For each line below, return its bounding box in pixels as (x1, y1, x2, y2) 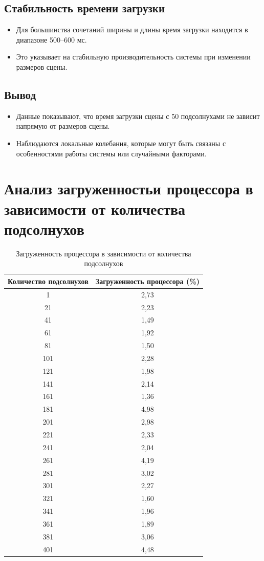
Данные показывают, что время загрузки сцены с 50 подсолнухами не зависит (16, 110, 260, 121)
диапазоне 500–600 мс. (16, 34, 87, 45)
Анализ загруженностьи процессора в (4, 178, 253, 199)
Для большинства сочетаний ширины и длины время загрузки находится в (16, 24, 248, 35)
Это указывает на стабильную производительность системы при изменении (16, 51, 251, 62)
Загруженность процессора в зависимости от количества (16, 248, 191, 258)
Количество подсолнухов (8, 275, 89, 286)
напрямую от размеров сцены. (16, 121, 110, 131)
